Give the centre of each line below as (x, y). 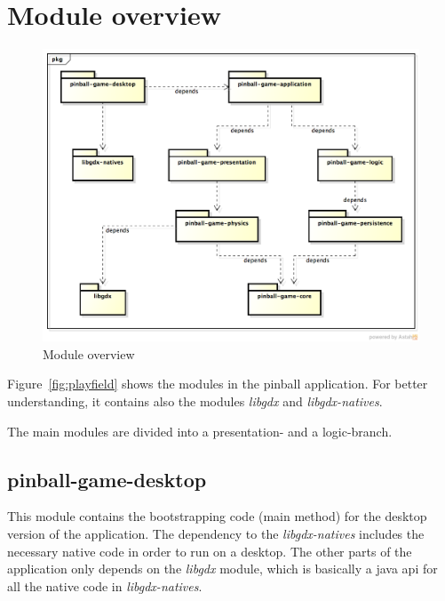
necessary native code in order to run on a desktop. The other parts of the (210, 551)
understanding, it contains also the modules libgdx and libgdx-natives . (195, 401)
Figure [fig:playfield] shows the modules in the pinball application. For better (218, 384)
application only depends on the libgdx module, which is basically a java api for (222, 569)
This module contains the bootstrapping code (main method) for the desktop (217, 516)
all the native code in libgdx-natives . (105, 585)
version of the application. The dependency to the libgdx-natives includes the (216, 534)
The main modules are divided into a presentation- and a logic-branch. (200, 431)
